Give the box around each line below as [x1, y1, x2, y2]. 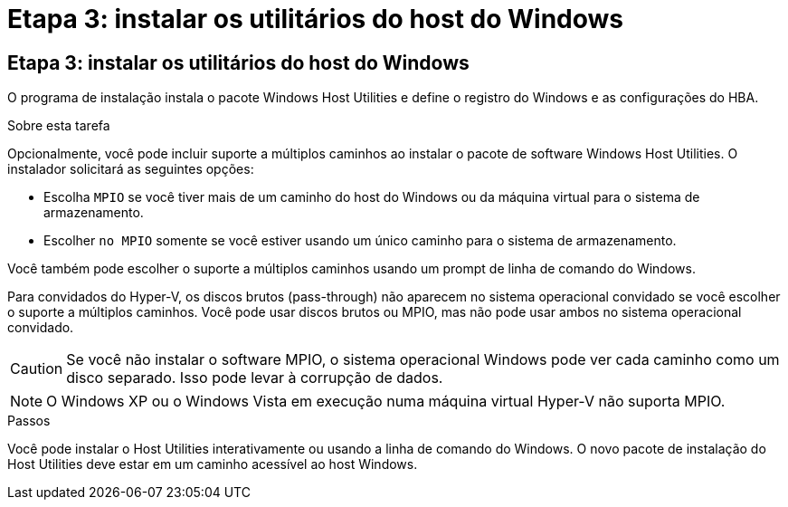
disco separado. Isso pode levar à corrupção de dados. [66, 368, 443, 387]
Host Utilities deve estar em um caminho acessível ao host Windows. [7, 456, 418, 473]
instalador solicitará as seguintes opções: [7, 161, 254, 177]
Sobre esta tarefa [7, 118, 110, 134]
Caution [10, 359, 63, 378]
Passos [7, 413, 51, 429]
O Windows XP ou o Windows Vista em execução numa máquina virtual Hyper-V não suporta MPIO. [46, 392, 726, 411]
